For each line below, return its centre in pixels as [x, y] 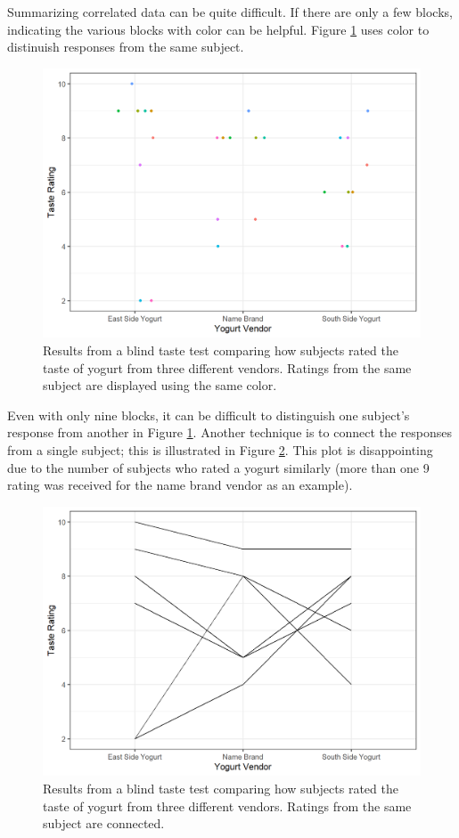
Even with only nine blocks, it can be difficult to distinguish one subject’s [209, 415]
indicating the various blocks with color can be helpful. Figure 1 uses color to [218, 29]
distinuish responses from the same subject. [126, 47]
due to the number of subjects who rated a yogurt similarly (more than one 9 [218, 467]
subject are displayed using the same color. [160, 385]
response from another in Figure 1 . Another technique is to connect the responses [230, 432]
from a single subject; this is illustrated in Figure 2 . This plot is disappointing [220, 450]
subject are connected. [104, 823]
